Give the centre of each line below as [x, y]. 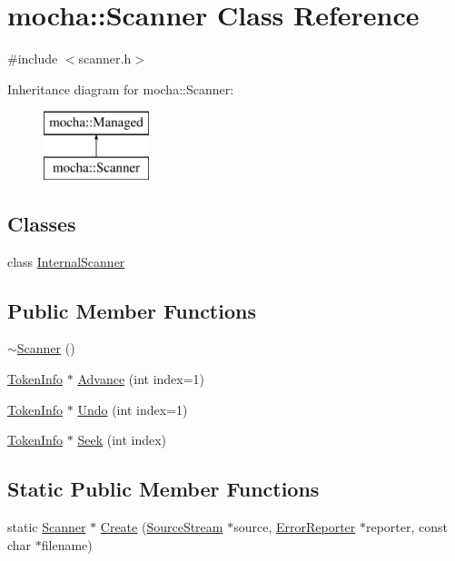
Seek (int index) [122, 440]
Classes [42, 223]
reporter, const [407, 527]
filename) [67, 544]
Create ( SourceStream [162, 527]
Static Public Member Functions [163, 489]
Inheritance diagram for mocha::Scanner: [121, 89]
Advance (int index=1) [141, 379]
